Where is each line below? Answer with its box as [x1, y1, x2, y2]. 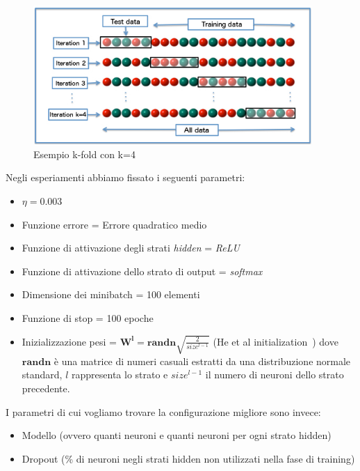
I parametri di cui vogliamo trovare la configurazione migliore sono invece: [6, 404, 321, 419]
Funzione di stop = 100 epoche [22, 310, 154, 325]
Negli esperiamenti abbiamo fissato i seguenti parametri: [6, 170, 245, 185]
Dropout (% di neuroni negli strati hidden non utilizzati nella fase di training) [22, 451, 355, 465]
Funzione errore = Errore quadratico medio [22, 217, 207, 231]
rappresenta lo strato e [72, 367, 168, 382]
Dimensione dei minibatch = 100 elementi [22, 287, 200, 302]
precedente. [22, 381, 70, 396]
